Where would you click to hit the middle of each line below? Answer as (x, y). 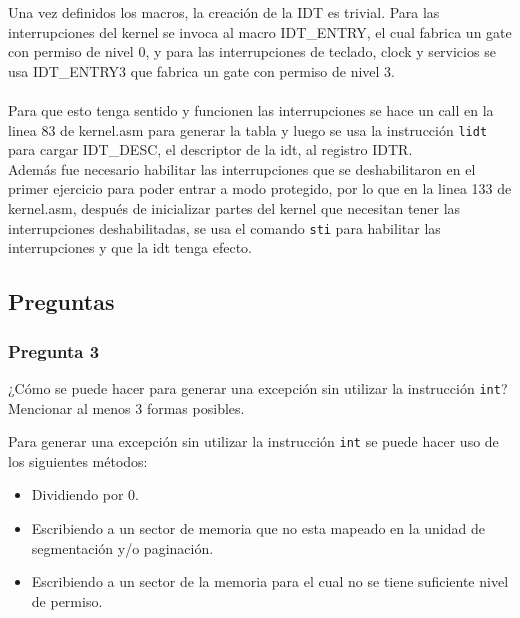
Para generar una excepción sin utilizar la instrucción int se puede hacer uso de (253, 441)
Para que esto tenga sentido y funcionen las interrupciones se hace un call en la (251, 109)
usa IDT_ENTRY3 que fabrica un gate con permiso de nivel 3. (201, 70)
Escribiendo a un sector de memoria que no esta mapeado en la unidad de (258, 527)
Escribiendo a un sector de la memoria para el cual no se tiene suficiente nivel (270, 581)
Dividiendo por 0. (85, 494)
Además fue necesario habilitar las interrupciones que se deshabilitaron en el (242, 168)
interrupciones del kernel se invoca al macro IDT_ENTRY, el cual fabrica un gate (260, 31)
